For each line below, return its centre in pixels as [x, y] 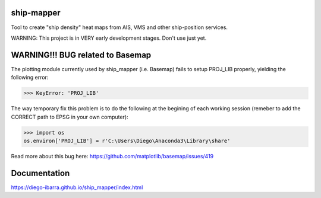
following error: [30, 78]
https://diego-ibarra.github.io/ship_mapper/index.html [77, 187]
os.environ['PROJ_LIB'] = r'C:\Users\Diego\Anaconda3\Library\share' [127, 140]
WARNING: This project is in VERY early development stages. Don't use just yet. [109, 38]
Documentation [40, 173]
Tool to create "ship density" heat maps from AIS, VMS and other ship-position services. [119, 27]
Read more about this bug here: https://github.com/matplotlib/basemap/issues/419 [112, 156]
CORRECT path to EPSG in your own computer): [70, 117]
